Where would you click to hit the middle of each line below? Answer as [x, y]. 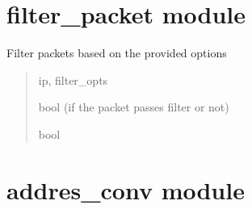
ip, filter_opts [73, 79]
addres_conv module [126, 189]
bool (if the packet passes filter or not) [134, 107]
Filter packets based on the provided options [117, 53]
